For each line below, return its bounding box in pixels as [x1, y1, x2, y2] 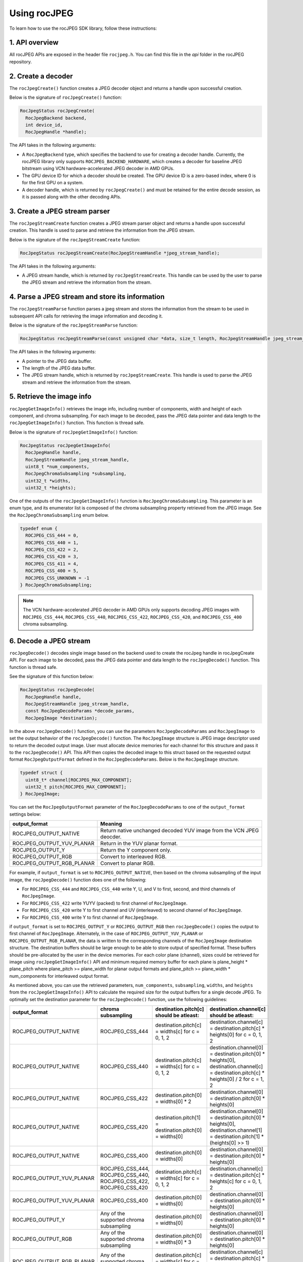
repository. [9, 59, 32, 65]
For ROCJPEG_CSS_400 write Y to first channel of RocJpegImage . [22, 914, 159, 920]
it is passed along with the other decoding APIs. [22, 194, 121, 200]
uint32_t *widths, [25, 478, 71, 484]
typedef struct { [20, 770, 63, 776]
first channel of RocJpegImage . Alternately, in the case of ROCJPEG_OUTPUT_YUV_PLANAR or [9, 930, 204, 936]
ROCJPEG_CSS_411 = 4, [25, 561, 79, 566]
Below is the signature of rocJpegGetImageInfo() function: [9, 429, 138, 435]
